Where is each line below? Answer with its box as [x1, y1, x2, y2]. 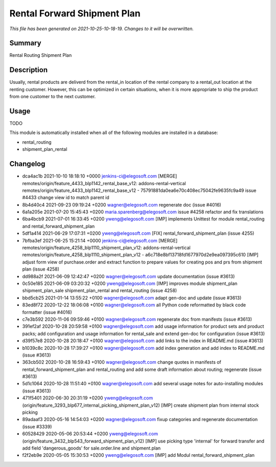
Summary [9, 39, 41, 48]
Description [9, 65, 48, 74]
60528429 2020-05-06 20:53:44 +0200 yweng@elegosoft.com [22, 431, 158, 437]
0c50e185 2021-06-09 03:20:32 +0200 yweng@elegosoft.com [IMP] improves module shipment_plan [22, 280, 238, 286]
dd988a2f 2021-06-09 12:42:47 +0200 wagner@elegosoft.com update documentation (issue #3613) [22, 273, 235, 279]
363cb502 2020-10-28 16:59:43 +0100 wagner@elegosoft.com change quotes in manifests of [22, 359, 222, 365]
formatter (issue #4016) [22, 309, 73, 315]
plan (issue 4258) [22, 266, 60, 272]
